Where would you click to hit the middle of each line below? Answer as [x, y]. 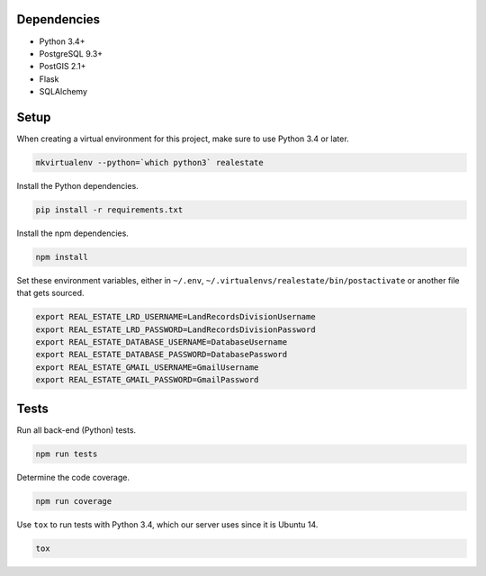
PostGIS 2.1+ [63, 67]
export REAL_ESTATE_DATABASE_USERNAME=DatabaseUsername [162, 342]
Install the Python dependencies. [77, 185]
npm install [62, 257]
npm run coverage [74, 501]
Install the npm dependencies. [73, 233]
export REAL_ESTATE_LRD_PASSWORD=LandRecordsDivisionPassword [175, 329]
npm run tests [67, 454]
